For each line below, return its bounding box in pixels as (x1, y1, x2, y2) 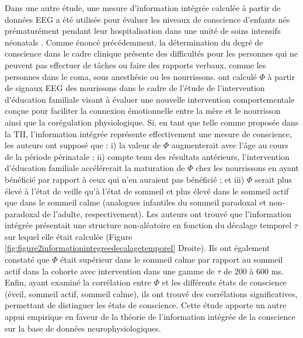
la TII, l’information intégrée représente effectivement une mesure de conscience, (5, 127, 292, 140)
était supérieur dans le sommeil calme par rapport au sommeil (60, 253, 283, 266)
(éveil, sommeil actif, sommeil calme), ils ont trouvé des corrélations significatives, (5, 287, 298, 299)
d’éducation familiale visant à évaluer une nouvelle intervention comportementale (5, 93, 295, 105)
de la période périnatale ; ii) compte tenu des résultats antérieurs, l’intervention (5, 150, 290, 162)
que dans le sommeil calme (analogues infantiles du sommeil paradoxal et (5, 196, 266, 208)
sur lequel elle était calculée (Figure (5, 230, 133, 242)
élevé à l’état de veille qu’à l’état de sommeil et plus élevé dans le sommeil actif (5, 184, 289, 197)
